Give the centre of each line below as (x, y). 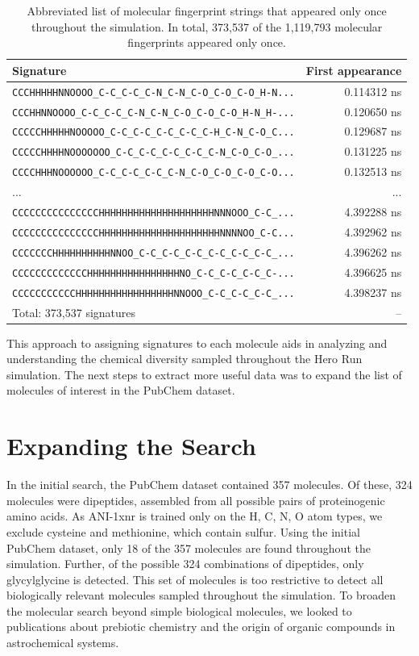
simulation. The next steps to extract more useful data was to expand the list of (204, 374)
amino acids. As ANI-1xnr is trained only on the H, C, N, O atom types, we (195, 516)
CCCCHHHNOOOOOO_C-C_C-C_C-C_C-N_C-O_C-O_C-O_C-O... (153, 173)
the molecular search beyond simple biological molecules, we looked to (179, 610)
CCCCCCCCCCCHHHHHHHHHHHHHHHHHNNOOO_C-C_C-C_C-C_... (153, 293)
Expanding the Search (131, 446)
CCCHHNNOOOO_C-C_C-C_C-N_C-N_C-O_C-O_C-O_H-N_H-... (153, 113)
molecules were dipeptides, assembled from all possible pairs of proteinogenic (196, 500)
